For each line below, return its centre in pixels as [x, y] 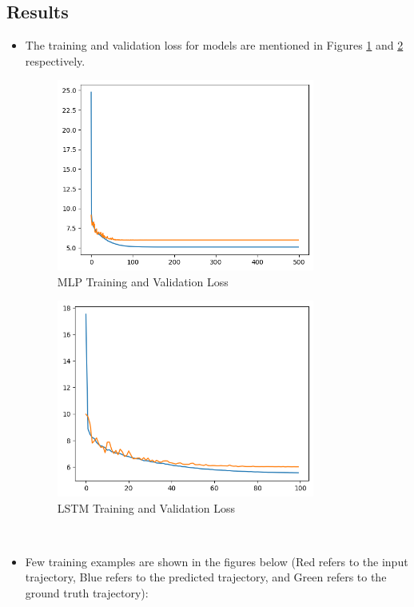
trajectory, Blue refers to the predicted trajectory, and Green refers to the [206, 577]
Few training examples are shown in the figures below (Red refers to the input [217, 561]
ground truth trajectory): [87, 593]
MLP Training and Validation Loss [143, 281]
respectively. [55, 60]
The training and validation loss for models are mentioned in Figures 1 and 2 [214, 45]
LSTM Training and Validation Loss [146, 507]
